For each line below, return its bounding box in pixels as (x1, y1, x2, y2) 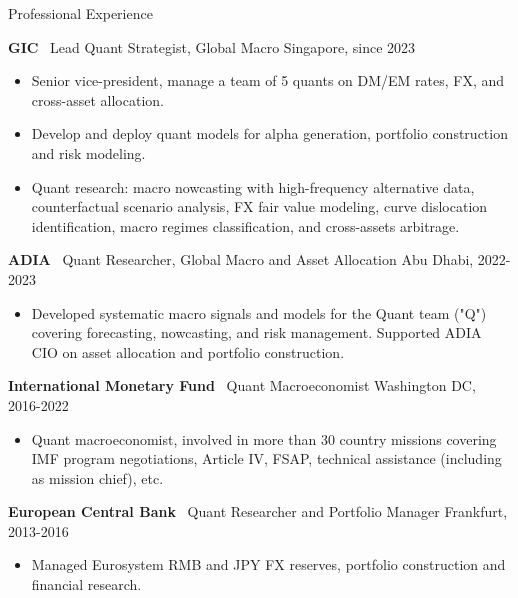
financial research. (31, 574, 142, 595)
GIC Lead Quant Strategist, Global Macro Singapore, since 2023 (8, 36, 416, 57)
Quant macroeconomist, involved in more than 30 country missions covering (31, 428, 497, 449)
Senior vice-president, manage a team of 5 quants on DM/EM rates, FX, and (31, 70, 505, 91)
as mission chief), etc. (31, 467, 164, 488)
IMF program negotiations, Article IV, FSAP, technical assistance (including (31, 448, 502, 469)
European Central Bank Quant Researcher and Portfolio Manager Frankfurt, (8, 501, 508, 522)
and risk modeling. (31, 142, 146, 163)
